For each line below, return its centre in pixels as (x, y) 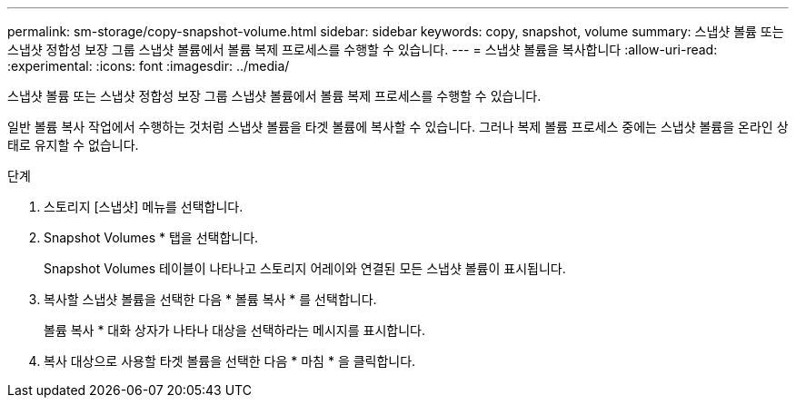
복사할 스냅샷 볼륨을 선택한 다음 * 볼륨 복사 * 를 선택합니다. (210, 299)
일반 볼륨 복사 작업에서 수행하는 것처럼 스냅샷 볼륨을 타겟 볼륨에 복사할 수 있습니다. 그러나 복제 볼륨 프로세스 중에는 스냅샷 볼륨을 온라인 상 (398, 127)
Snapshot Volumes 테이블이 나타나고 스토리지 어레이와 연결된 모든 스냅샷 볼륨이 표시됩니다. (305, 268)
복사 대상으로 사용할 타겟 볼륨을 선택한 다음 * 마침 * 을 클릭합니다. (230, 361)
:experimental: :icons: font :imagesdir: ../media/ (149, 66)
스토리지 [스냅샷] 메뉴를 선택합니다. (144, 207)
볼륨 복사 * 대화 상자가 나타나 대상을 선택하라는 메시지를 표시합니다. (235, 330)
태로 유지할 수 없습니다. (73, 145)
